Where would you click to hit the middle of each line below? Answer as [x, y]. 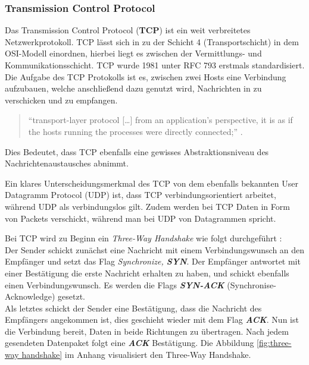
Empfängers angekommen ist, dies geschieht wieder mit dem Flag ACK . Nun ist [152, 320]
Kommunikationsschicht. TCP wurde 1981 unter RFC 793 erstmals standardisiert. [155, 65]
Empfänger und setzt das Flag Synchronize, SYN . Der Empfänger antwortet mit [153, 261]
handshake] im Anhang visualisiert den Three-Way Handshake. [136, 355]
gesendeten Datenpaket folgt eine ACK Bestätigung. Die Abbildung [129, 343]
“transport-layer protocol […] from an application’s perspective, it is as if [160, 120]
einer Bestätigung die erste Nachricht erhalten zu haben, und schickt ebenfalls [147, 273]
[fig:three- [274, 343]
